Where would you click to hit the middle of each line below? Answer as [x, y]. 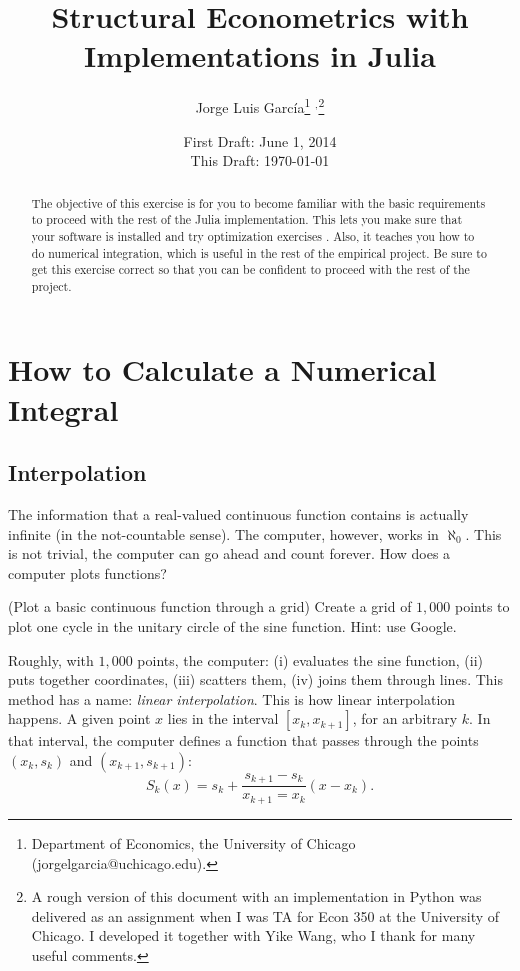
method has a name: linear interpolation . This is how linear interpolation [232, 698]
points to [482, 606]
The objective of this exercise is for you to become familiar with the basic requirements [258, 202]
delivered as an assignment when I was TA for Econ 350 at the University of [265, 915]
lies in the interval [223, 718]
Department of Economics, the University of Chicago [193, 842]
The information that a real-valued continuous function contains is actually [238, 514]
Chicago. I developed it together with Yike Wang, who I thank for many [253, 935]
